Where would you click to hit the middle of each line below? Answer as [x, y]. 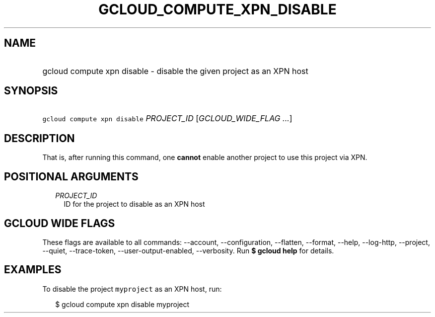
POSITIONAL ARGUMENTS [71, 176]
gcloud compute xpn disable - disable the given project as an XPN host [175, 71]
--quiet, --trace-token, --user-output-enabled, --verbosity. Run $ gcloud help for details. [188, 250]
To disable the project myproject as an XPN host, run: [132, 289]
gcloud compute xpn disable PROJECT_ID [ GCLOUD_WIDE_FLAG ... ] [167, 119]
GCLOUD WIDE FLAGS [60, 223]
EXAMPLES [33, 270]
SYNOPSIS [31, 91]
